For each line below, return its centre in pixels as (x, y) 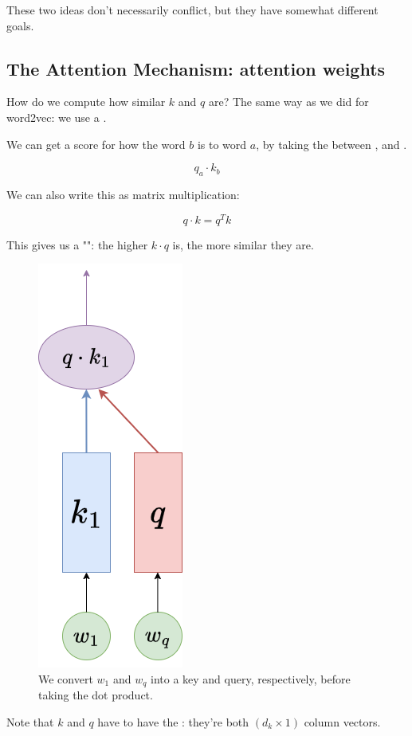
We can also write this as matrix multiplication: (123, 194)
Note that (30, 721)
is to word (222, 144)
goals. (20, 25)
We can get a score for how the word (96, 144)
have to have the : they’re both (173, 721)
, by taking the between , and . (332, 144)
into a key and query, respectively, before (251, 678)
